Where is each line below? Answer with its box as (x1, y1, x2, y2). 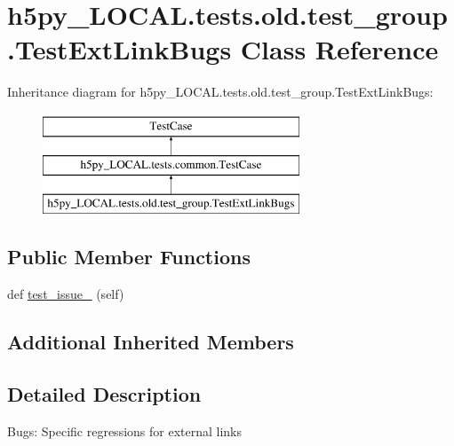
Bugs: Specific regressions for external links (7, 421, 243, 440)
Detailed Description (7, 379, 202, 407)
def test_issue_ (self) (7, 285, 124, 303)
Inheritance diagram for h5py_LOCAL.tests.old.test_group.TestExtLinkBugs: (7, 82, 434, 101)
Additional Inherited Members (7, 328, 294, 356)
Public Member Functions (7, 243, 251, 270)
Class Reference (240, 31, 439, 67)
